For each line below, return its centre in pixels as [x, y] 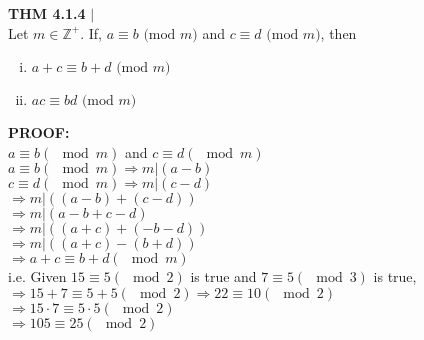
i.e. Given [37, 276]
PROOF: [39, 132]
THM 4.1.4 [47, 13]
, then [338, 32]
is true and [223, 276]
